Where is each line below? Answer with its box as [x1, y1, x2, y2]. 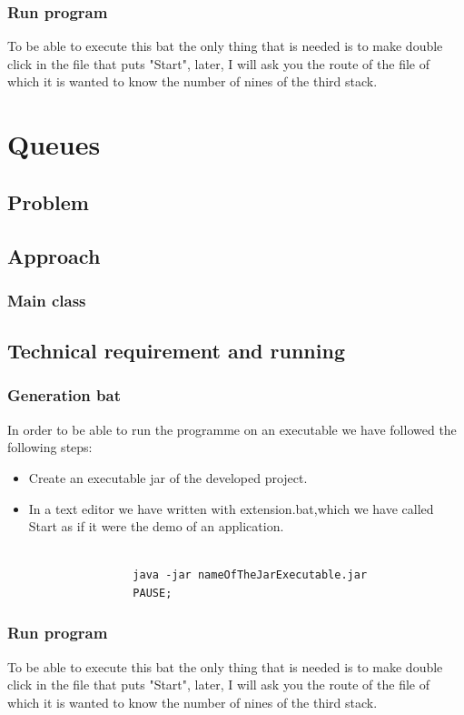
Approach [7, 241, 101, 269]
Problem [7, 187, 89, 216]
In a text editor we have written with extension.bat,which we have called [28, 498, 434, 518]
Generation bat [7, 384, 121, 407]
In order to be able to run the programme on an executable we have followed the [7, 419, 457, 438]
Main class [7, 288, 86, 311]
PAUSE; [133, 586, 173, 599]
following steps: [7, 438, 93, 457]
